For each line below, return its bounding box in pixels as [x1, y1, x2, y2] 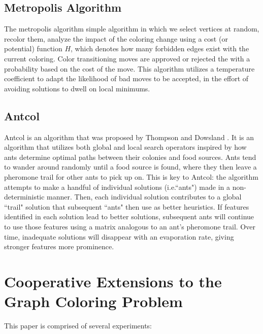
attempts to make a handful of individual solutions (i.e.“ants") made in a [4, 181, 231, 192]
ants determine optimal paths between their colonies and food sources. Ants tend [4, 151, 256, 162]
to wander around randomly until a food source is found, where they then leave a [4, 161, 257, 172]
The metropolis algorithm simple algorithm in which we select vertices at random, [4, 23, 259, 34]
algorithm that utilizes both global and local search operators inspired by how [4, 142, 247, 152]
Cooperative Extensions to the [4, 271, 222, 291]
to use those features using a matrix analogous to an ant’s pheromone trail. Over [4, 221, 255, 231]
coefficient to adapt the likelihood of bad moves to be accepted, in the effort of [4, 73, 249, 84]
